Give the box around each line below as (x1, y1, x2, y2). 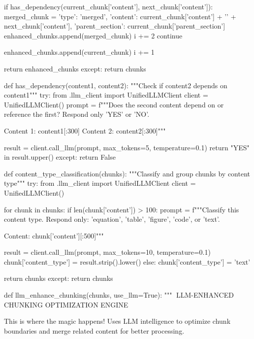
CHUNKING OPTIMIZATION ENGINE (4, 299, 128, 309)
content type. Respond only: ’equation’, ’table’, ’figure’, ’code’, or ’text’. (4, 214, 220, 224)
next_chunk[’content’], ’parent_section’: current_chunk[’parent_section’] (4, 21, 225, 31)
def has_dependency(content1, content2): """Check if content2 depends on (4, 80, 227, 90)
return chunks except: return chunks (4, 273, 113, 283)
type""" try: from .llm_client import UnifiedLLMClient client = (4, 178, 196, 188)
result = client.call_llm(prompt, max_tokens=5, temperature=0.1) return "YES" (4, 142, 250, 152)
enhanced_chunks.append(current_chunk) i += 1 (4, 47, 155, 57)
